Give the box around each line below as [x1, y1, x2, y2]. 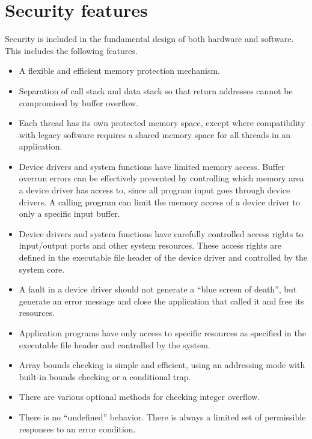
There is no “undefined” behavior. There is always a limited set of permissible [19, 410, 306, 423]
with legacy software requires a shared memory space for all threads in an [19, 128, 291, 141]
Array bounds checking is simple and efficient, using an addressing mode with [19, 359, 305, 371]
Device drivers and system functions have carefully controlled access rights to [19, 227, 304, 240]
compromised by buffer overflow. [19, 96, 138, 109]
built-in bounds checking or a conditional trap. [19, 370, 191, 383]
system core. [19, 262, 65, 275]
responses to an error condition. [19, 422, 136, 435]
